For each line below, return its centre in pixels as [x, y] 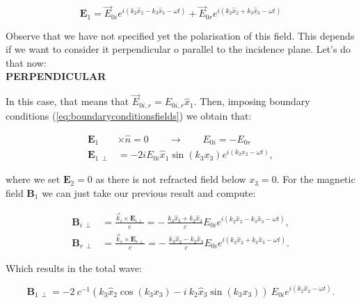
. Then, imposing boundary [252, 101]
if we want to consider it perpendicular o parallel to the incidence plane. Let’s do [178, 49]
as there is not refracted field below [171, 179]
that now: [26, 62]
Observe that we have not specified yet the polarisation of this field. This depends [180, 35]
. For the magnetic [316, 179]
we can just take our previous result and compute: [149, 192]
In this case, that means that [67, 101]
